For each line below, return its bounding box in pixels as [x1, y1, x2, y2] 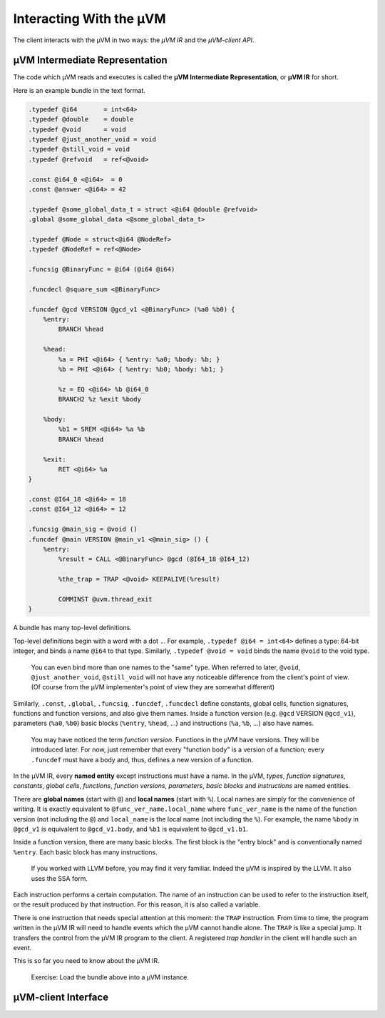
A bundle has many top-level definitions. [13, 624, 132, 632]
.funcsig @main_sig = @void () [28, 525, 138, 534]
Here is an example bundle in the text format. [13, 86, 146, 94]
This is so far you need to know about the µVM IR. [13, 957, 160, 965]
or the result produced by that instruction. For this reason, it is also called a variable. [13, 900, 260, 909]
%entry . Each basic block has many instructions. [13, 847, 158, 857]
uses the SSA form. [31, 874, 88, 882]
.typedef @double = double [28, 115, 134, 124]
